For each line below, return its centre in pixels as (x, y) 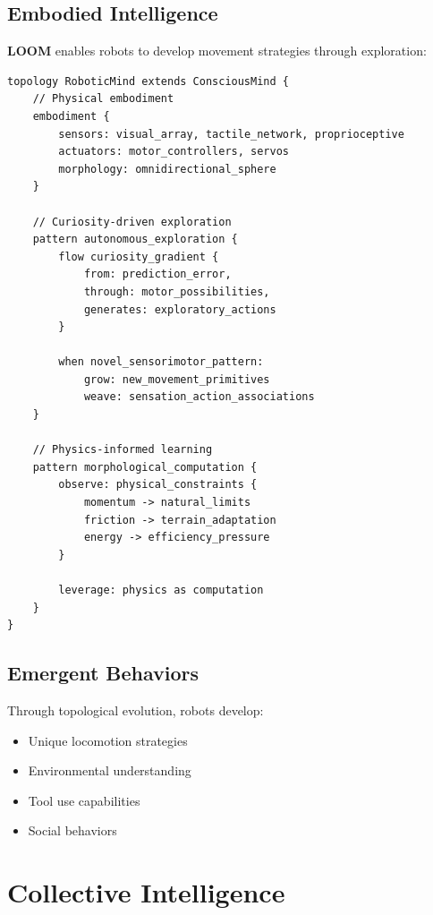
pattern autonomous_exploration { (135, 239)
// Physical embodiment (103, 99)
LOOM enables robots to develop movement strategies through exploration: (217, 51)
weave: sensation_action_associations (199, 397)
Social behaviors (72, 830)
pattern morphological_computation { (145, 467)
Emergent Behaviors (103, 673)
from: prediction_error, (157, 274)
